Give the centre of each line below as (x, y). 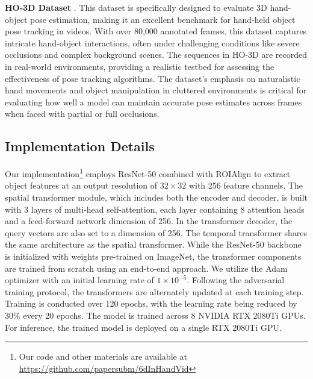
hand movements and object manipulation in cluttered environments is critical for (156, 90)
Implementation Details (80, 146)
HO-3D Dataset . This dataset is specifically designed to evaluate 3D (136, 7)
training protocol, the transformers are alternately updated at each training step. (154, 291)
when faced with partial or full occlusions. (82, 114)
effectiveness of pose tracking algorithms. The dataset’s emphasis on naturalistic (153, 78)
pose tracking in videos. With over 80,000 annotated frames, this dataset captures (156, 31)
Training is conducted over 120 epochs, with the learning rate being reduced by (151, 303)
